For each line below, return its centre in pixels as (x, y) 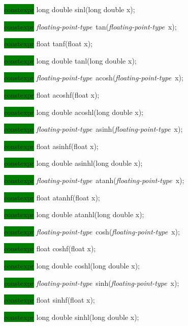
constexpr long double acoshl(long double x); (74, 112)
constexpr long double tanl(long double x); (70, 60)
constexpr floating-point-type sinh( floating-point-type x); (92, 283)
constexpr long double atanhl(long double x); (74, 214)
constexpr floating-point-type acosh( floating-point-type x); (94, 78)
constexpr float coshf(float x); (50, 248)
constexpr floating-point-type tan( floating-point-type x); (90, 26)
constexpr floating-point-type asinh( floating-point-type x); (93, 129)
